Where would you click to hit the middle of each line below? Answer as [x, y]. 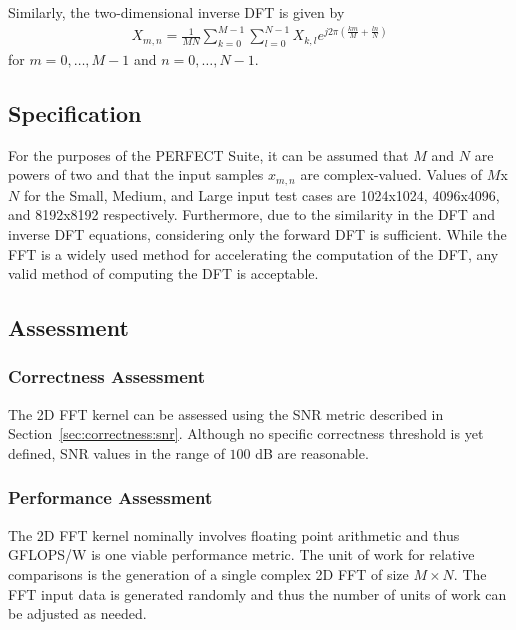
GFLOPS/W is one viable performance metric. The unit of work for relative [241, 554]
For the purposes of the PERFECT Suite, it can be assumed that [208, 154]
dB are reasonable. [312, 452]
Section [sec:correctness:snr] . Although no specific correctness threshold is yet [246, 433]
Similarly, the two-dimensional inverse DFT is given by [176, 12]
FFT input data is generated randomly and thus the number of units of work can [257, 593]
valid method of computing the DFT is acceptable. [163, 273]
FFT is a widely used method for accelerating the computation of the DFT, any [253, 253]
